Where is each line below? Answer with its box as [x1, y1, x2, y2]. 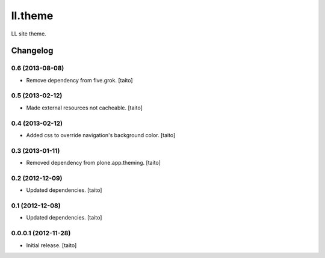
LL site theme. [11, 30, 46, 37]
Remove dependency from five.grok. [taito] [26, 76, 133, 84]
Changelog [11, 46, 54, 56]
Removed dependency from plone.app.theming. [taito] [26, 159, 161, 167]
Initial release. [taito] [26, 241, 77, 249]
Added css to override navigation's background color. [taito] [26, 131, 176, 138]
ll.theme [11, 9, 54, 22]
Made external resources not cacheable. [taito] [26, 104, 143, 111]
